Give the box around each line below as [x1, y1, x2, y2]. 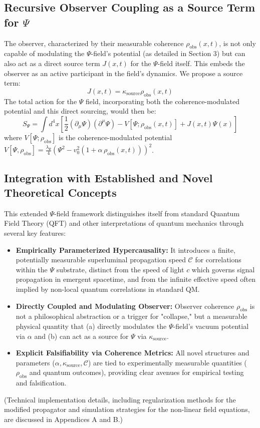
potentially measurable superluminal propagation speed [16, 254, 186, 265]
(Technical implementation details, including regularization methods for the [4, 394, 236, 404]
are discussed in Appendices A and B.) [4, 413, 123, 424]
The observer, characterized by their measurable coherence [4, 38, 184, 48]
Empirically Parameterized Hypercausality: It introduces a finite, [16, 244, 235, 255]
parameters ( [16, 357, 55, 367]
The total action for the [4, 96, 77, 106]
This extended [4, 208, 48, 218]
